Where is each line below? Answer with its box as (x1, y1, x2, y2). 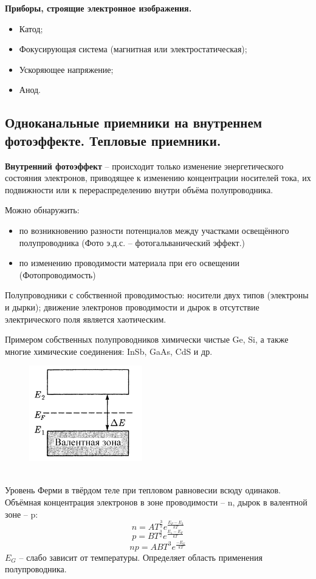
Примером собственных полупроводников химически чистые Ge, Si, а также (5, 333, 289, 346)
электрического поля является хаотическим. (5, 312, 167, 325)
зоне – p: (5, 507, 38, 520)
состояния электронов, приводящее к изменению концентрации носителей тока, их (5, 171, 311, 184)
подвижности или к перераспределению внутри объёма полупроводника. (5, 183, 273, 196)
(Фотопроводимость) (19, 268, 96, 281)
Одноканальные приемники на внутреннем (5, 113, 263, 132)
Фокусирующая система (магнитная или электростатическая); (19, 43, 247, 55)
